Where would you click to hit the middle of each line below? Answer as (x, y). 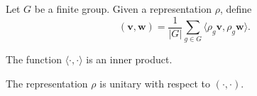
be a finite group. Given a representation (123, 9)
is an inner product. (129, 59)
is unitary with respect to (155, 83)
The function (34, 59)
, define (236, 9)
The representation (47, 83)
